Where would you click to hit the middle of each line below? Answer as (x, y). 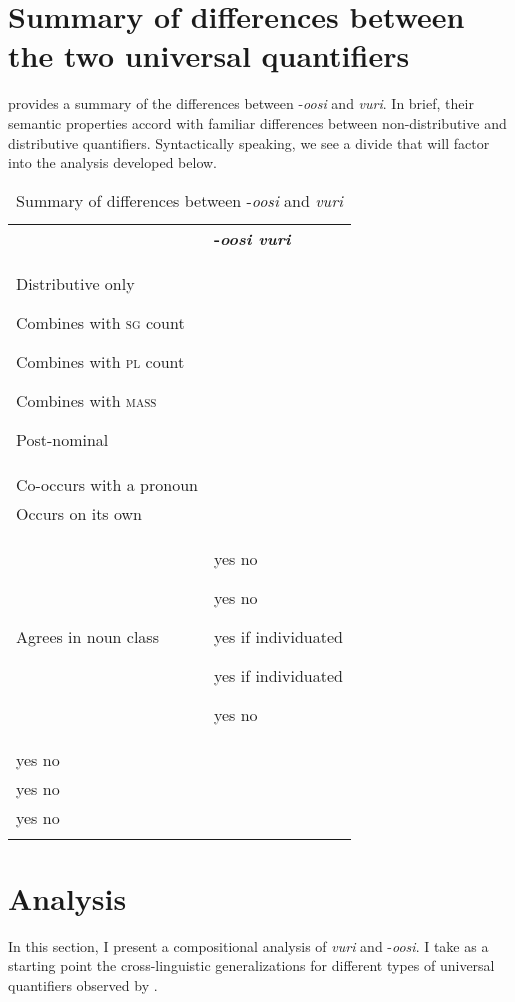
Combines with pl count (100, 361)
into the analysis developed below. (112, 162)
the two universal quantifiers (209, 55)
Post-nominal (62, 439)
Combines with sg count (100, 322)
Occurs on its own (79, 513)
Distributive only (75, 283)
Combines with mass (86, 400)
